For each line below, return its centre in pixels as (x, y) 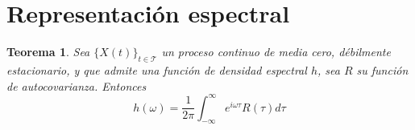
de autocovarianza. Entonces (77, 85)
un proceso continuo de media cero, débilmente (276, 52)
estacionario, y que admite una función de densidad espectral (157, 69)
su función (382, 69)
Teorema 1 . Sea (48, 52)
